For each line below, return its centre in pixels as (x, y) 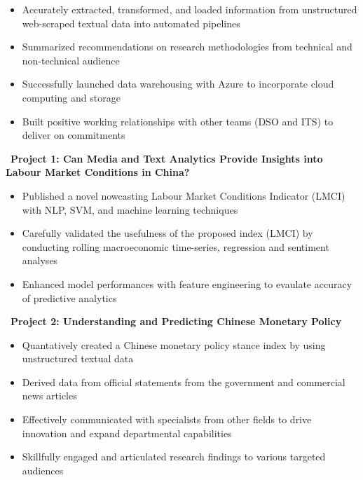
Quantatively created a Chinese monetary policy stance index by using (174, 344)
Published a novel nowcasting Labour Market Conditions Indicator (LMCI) (184, 195)
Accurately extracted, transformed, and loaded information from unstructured (190, 9)
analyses (40, 260)
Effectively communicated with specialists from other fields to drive (167, 419)
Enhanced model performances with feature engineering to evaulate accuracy (187, 283)
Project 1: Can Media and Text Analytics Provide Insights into (167, 158)
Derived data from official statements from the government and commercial (184, 382)
